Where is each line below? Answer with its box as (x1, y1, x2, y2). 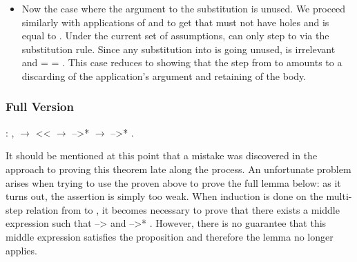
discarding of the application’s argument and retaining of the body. (21, 68, 307, 83)
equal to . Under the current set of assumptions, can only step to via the (21, 28, 329, 43)
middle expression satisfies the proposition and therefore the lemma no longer (6, 229, 334, 243)
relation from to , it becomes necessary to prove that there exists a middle (26, 202, 340, 216)
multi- (326, 189, 352, 203)
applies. (6, 243, 37, 257)
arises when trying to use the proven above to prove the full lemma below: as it (6, 175, 341, 190)
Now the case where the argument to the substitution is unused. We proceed (21, 1, 346, 15)
